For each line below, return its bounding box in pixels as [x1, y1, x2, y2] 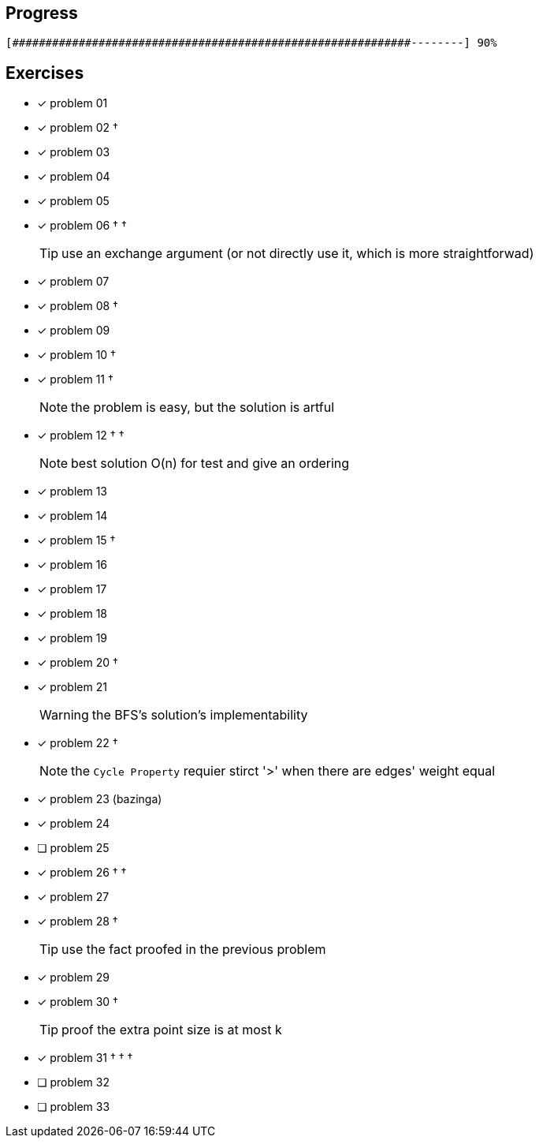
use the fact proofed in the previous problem [61, 941, 326, 958]
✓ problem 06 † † [37, 219, 127, 233]
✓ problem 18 [37, 607, 108, 621]
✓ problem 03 [37, 145, 110, 159]
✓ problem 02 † [37, 121, 118, 135]
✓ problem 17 [37, 582, 107, 596]
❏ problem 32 [37, 1075, 110, 1090]
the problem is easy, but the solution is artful [71, 399, 335, 416]
